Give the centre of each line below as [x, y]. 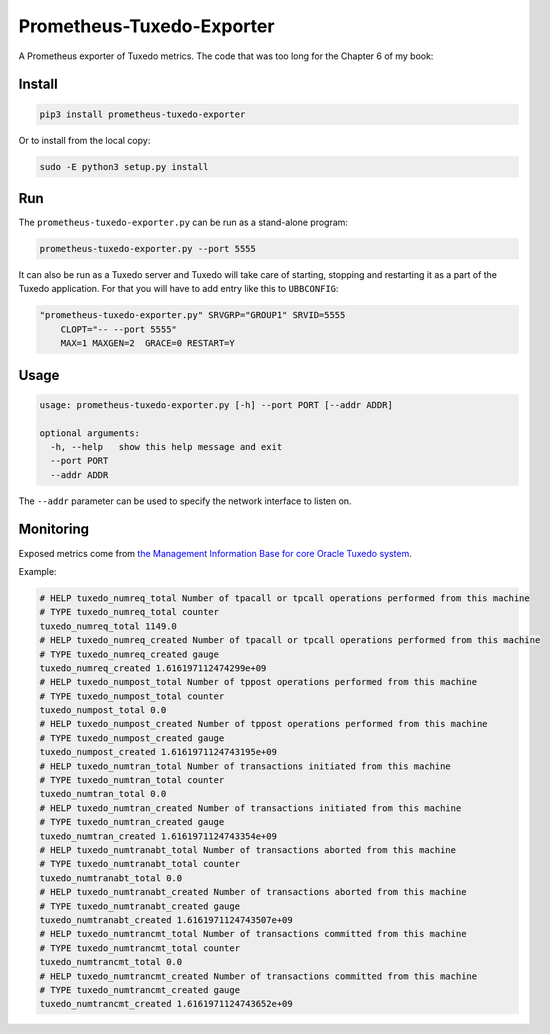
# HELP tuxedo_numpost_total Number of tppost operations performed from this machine [258, 682]
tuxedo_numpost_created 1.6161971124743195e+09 [158, 752]
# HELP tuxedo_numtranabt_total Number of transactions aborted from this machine [248, 849]
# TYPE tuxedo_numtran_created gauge [132, 822]
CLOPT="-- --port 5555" [118, 329]
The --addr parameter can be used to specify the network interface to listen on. [185, 501]
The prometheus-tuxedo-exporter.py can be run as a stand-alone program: [183, 222]
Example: [37, 571]
